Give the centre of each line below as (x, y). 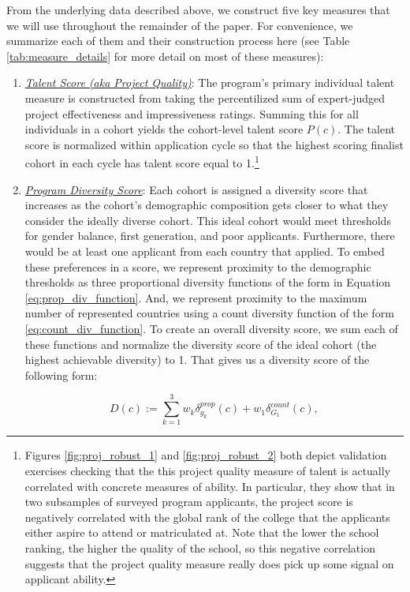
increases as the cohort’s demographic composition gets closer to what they (207, 205)
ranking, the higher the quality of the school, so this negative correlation (200, 548)
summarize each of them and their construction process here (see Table (178, 41)
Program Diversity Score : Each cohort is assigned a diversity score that (196, 189)
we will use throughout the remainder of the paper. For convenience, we (180, 25)
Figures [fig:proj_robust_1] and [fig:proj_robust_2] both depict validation (206, 455)
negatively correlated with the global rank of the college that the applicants (207, 517)
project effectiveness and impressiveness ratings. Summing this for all (192, 113)
